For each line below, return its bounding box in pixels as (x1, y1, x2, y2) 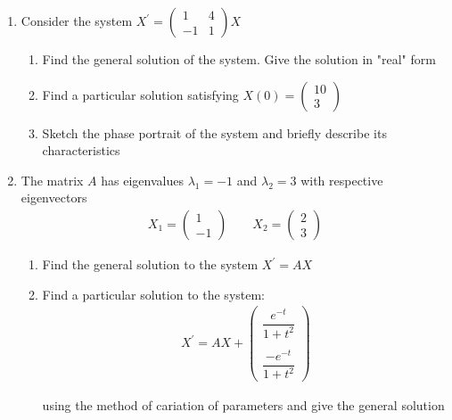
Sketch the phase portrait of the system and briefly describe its (42, 123, 387, 142)
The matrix (21, 170, 84, 189)
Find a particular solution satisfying (42, 85, 239, 103)
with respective (300, 170, 383, 189)
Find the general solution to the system (42, 255, 259, 273)
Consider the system (21, 12, 133, 29)
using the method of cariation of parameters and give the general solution (42, 396, 445, 415)
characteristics (42, 141, 120, 160)
